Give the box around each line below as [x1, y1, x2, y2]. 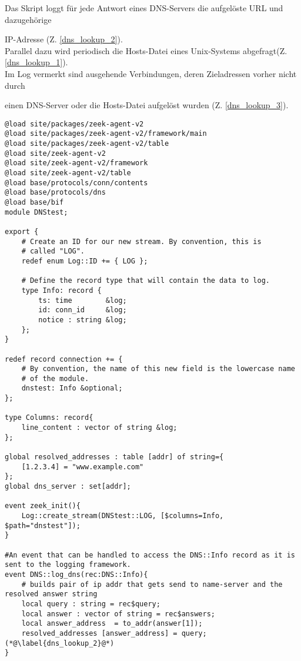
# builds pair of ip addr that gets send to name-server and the [21, 580, 283, 589]
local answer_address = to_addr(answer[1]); [21, 619, 203, 628]
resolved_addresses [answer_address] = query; [21, 629, 207, 637]
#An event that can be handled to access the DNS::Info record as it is [5, 550, 295, 559]
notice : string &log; [38, 315, 127, 324]
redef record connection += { [5, 355, 123, 363]
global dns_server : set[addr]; [5, 482, 131, 491]
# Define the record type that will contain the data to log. [21, 276, 270, 285]
